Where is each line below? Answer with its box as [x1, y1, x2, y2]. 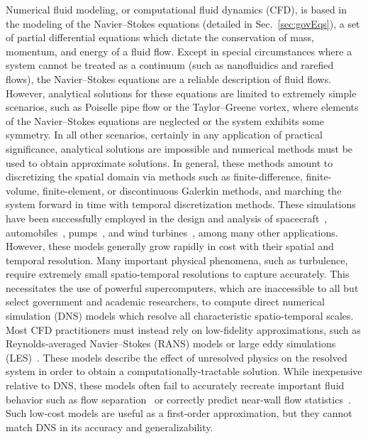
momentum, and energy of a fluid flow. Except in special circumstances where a [6, 43, 352, 58]
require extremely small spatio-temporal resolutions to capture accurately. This [6, 266, 350, 281]
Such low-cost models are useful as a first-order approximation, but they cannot [6, 406, 352, 421]
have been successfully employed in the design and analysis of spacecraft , [6, 210, 328, 225]
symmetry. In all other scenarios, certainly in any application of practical [6, 127, 323, 142]
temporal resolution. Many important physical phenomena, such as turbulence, [6, 252, 348, 267]
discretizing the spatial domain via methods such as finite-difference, [6, 169, 303, 184]
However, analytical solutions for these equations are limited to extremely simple [6, 85, 357, 100]
